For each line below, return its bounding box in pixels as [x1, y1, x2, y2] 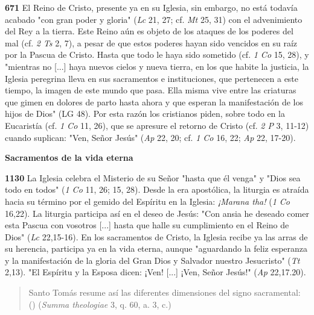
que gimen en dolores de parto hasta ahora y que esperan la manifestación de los [5, 95, 304, 108]
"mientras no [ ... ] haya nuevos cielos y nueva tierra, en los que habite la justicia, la [5, 60, 309, 72]
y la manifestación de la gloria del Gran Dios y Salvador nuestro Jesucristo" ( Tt [5, 254, 300, 266]
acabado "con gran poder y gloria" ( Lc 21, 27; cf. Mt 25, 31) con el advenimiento [5, 13, 303, 25]
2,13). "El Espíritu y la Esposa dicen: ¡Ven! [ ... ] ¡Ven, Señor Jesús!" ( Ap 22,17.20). [5, 266, 306, 278]
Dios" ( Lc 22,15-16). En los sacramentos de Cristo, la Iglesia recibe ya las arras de [5, 230, 308, 243]
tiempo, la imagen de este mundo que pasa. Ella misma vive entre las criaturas [5, 84, 296, 96]
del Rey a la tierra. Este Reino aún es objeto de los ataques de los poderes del [5, 25, 293, 37]
